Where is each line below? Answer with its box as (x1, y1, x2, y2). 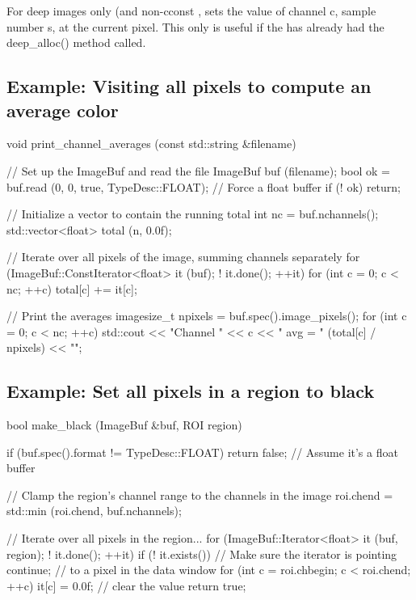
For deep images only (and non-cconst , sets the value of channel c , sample (6, 2, 376, 19)
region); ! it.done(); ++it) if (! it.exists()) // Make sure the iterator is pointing (6, 545, 397, 562)
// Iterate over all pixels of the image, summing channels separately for (6, 248, 360, 265)
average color (6, 97, 119, 122)
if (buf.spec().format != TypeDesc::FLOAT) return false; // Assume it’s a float (6, 443, 398, 460)
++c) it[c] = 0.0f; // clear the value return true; (6, 577, 246, 594)
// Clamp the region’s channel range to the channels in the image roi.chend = (6, 486, 393, 503)
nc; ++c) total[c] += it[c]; (6, 280, 137, 297)
